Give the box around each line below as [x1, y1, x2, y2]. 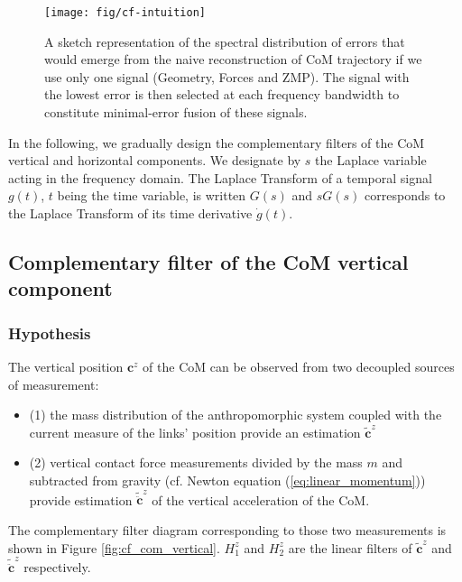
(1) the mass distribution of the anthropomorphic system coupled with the [29, 405, 442, 424]
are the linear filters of [288, 538, 412, 557]
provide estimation [29, 490, 133, 509]
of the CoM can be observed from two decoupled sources [143, 356, 455, 375]
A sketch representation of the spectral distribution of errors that [44, 32, 405, 51]
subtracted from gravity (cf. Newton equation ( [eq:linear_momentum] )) [29, 470, 426, 489]
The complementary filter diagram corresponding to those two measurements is [8, 521, 447, 540]
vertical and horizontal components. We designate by [8, 151, 301, 170]
